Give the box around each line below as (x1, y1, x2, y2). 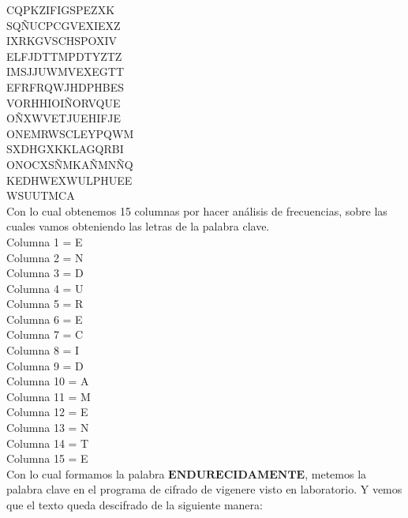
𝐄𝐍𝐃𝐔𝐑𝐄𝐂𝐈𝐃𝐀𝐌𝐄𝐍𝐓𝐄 (168, 469, 305, 481)
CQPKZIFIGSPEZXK (6, 2, 115, 17)
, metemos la (305, 465, 367, 482)
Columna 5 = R (6, 295, 84, 312)
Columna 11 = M (6, 388, 91, 404)
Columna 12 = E (6, 404, 88, 420)
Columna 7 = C (6, 326, 84, 343)
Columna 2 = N (6, 249, 84, 265)
